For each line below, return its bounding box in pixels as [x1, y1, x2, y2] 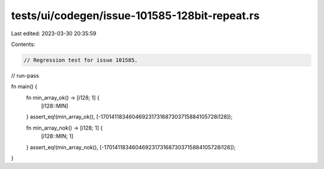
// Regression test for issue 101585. [23, 57, 138, 63]
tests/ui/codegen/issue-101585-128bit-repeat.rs [11, 9, 260, 22]
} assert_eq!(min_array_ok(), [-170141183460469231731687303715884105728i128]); [26, 113, 233, 121]
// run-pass [11, 72, 39, 79]
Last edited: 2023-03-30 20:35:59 [11, 30, 97, 37]
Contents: [11, 41, 35, 48]
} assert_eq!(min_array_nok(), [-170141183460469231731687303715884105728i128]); [26, 143, 236, 150]
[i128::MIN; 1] [41, 133, 74, 140]
